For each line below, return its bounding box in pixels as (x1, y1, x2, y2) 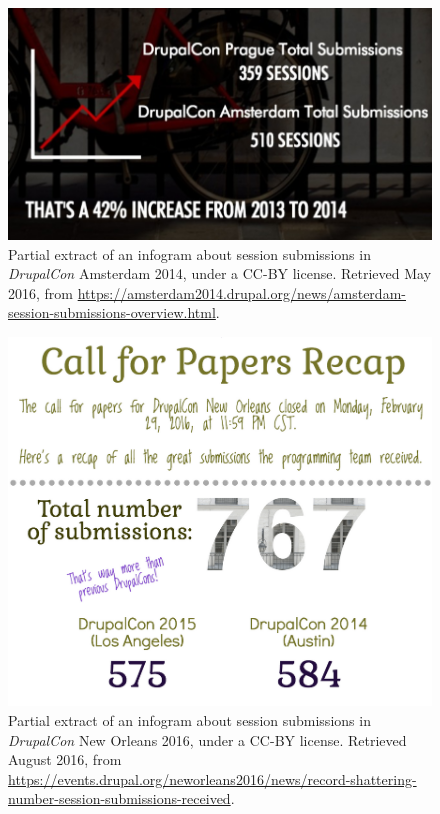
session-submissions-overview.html (8, 302, 216, 323)
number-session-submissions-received (8, 788, 231, 809)
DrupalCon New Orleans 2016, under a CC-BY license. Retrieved (8, 729, 407, 750)
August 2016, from (8, 749, 122, 770)
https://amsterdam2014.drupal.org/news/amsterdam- (77, 282, 406, 303)
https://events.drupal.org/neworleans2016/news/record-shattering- (8, 768, 417, 789)
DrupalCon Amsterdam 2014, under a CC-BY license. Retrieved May (8, 263, 432, 284)
